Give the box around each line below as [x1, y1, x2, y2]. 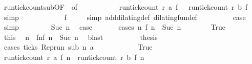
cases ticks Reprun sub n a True [4, 41, 153, 52]
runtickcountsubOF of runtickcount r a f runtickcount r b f [4, 2, 248, 12]
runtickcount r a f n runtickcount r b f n [4, 51, 144, 62]
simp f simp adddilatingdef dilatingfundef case [4, 11, 246, 22]
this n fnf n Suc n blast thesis [4, 31, 158, 42]
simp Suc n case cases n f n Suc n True [4, 22, 225, 32]
